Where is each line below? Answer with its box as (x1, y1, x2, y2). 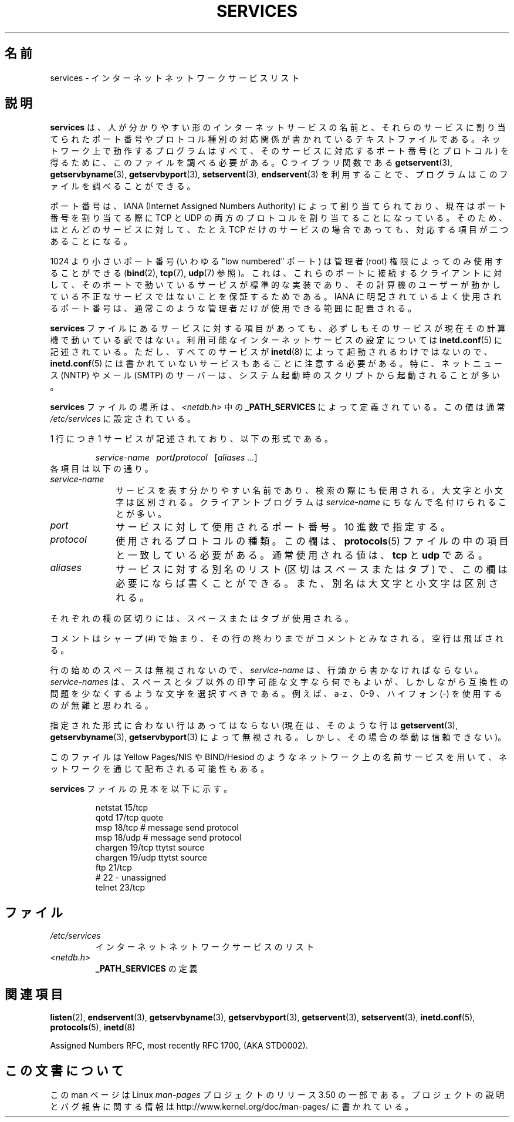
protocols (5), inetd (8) (50, 1022, 136, 1033)
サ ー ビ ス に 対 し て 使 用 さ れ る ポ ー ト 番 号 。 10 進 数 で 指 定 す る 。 (116, 521, 451, 533)
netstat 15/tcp (95, 802, 148, 813)
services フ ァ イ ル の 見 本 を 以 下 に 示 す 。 (50, 784, 232, 794)
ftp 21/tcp (95, 862, 132, 873)
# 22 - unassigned (95, 872, 167, 883)
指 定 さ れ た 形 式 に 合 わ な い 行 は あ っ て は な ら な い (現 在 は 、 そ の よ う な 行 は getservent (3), (50, 720, 458, 731)
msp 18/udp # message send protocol (95, 832, 242, 843)
